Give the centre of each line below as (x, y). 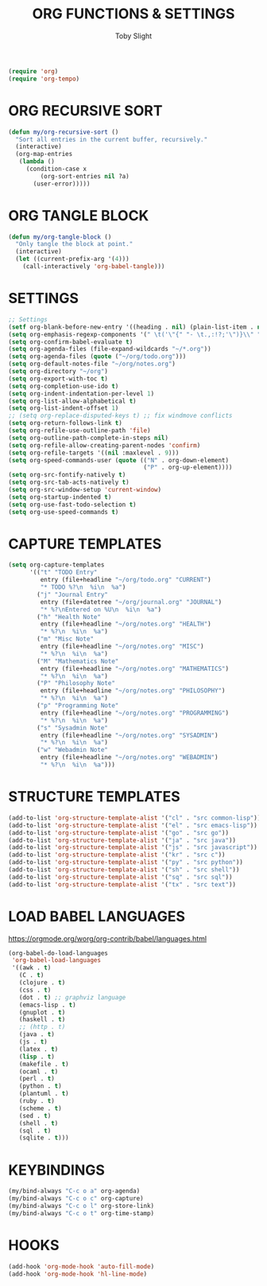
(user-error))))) (62, 184)
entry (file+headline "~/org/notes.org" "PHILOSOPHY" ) (133, 691)
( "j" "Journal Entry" (73, 594)
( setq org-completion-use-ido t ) (64, 386)
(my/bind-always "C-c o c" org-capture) (76, 1198)
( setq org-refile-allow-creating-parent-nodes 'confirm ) (104, 445)
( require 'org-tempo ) (44, 79)
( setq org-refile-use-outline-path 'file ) (79, 431)
